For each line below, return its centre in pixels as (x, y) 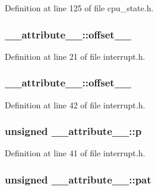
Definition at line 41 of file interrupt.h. (75, 153)
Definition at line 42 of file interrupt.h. (75, 104)
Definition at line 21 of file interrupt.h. (75, 56)
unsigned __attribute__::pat (78, 179)
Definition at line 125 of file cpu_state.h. (79, 8)
